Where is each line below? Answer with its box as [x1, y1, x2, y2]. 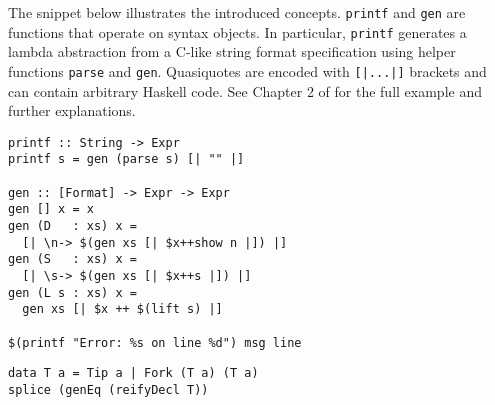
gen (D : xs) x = [8, 219, 137, 234]
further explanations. [8, 100, 136, 121]
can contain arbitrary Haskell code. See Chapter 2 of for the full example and [8, 80, 482, 101]
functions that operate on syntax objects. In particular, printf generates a [8, 21, 467, 42]
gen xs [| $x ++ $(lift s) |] [22, 302, 223, 317]
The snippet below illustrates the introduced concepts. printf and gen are [8, 2, 466, 22]
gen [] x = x [8, 202, 94, 217]
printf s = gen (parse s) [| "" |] [8, 152, 245, 167]
